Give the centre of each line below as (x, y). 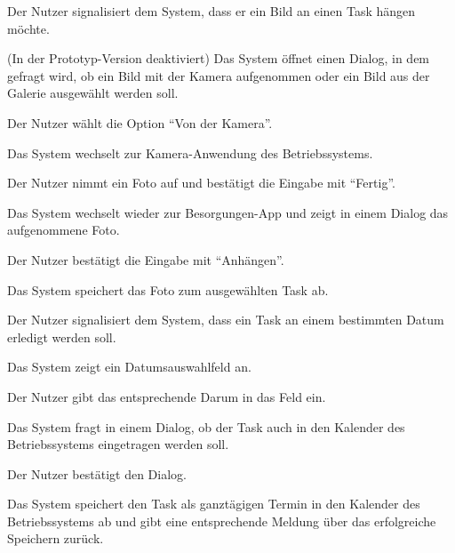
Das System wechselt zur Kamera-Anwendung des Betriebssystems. (190, 152)
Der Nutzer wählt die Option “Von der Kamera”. (140, 122)
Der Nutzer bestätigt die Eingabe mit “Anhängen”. (146, 259)
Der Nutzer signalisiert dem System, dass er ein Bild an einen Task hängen (212, 11)
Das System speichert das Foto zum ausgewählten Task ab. (168, 289)
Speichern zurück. (56, 538)
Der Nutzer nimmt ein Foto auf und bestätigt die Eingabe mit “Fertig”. (201, 183)
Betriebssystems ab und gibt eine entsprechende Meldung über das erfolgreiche (222, 521)
